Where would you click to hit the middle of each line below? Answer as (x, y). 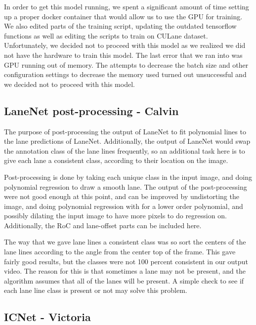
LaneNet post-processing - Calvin (91, 110)
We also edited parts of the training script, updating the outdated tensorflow (120, 26)
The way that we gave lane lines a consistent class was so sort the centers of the (125, 242)
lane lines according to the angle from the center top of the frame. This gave (120, 252)
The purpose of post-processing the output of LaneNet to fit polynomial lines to (125, 131)
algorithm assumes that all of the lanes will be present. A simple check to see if (124, 280)
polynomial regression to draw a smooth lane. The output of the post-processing (126, 186)
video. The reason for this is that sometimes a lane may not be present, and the (125, 271)
